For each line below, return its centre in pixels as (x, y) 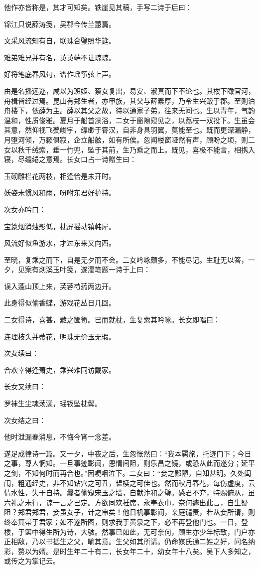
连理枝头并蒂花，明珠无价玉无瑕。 (60, 336)
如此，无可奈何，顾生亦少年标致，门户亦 (189, 531)
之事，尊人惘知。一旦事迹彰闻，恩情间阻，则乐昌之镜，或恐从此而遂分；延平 (129, 463)
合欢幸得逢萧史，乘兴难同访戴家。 (60, 369)
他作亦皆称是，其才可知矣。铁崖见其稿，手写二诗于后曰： (98, 7)
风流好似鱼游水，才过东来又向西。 (60, 243)
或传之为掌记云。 (32, 561)
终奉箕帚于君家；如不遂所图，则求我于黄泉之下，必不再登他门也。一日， (123, 521)
